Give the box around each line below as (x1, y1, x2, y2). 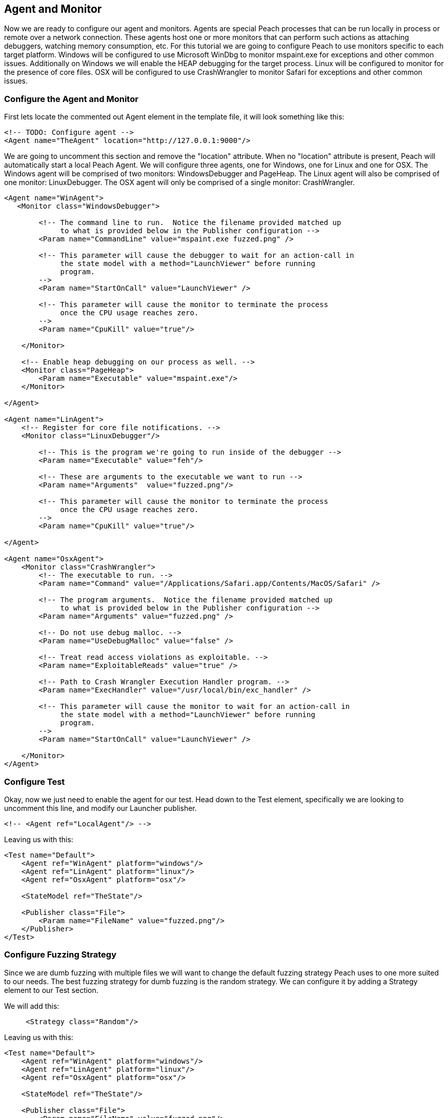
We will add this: (4, 1001, 59, 1010)
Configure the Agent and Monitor (4, 93, 138, 104)
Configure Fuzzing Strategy (4, 949, 117, 960)
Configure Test (4, 776, 65, 787)
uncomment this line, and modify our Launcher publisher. (4, 803, 197, 812)
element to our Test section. (4, 985, 98, 994)
